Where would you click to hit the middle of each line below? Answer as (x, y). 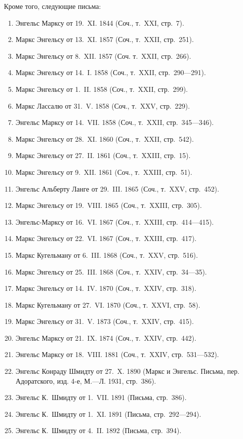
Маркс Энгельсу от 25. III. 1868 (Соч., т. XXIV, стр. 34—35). (111, 271)
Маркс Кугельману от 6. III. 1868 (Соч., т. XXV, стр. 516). (107, 255)
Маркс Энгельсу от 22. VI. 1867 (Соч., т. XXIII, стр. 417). (106, 238)
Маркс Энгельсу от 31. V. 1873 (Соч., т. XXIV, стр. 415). (105, 321)
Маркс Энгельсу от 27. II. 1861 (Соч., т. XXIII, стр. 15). (103, 155)
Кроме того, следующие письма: (53, 6)
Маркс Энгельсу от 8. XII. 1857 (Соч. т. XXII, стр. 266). (103, 56)
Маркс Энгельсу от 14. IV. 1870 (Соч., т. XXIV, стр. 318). (106, 288)
